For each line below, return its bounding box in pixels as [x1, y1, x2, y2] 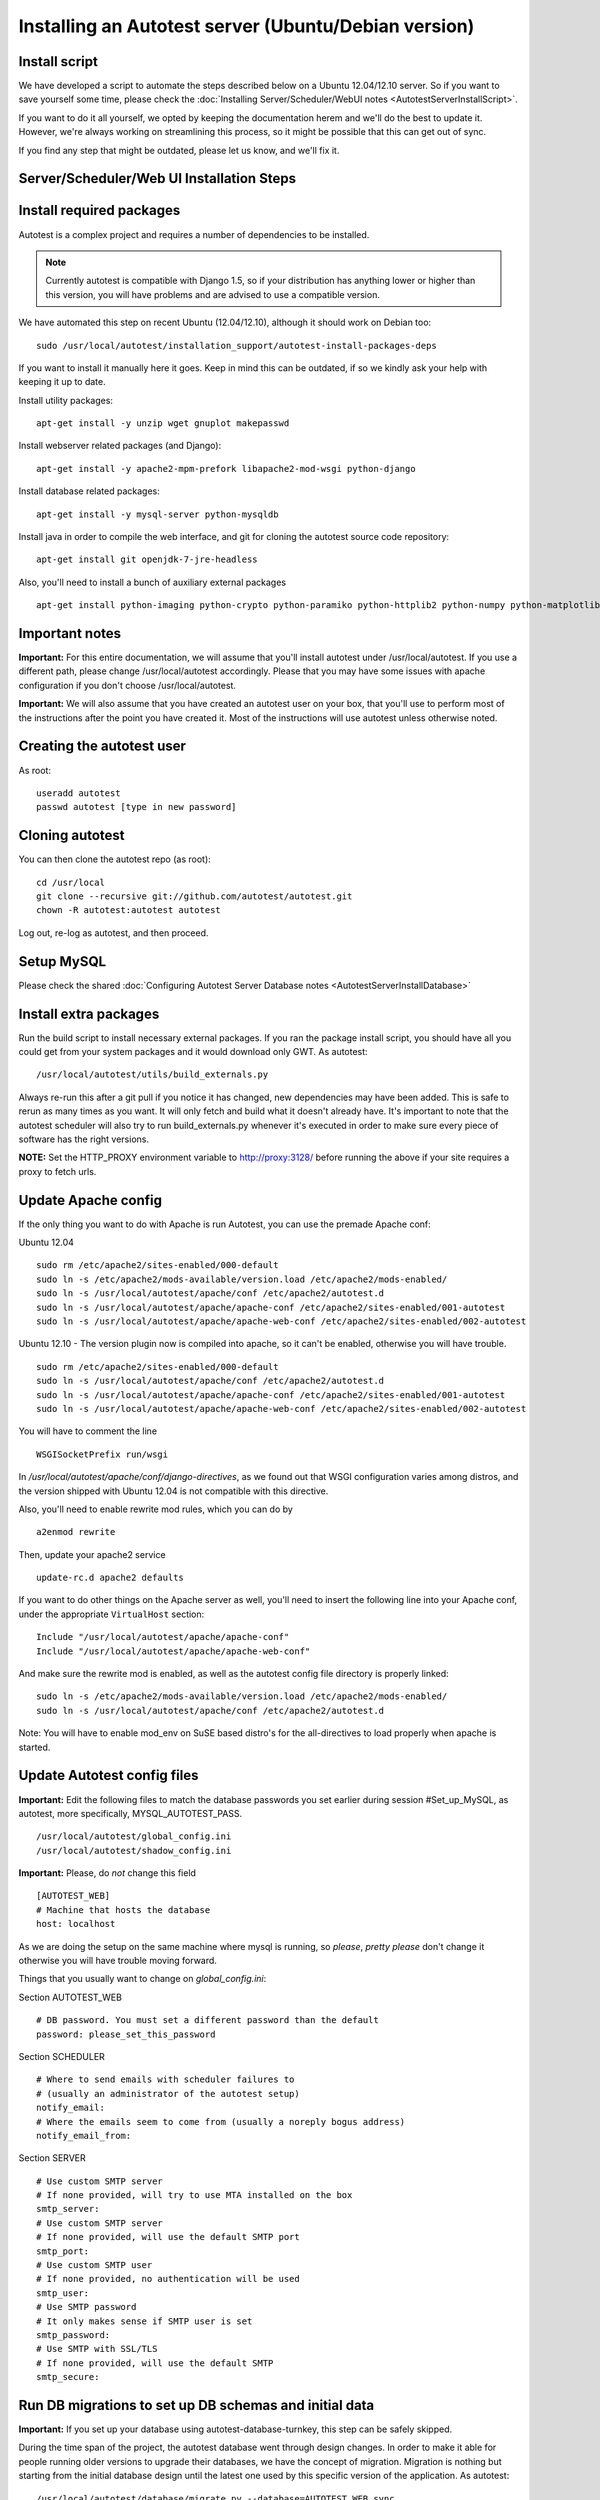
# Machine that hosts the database [36, 1904, 211, 1915]
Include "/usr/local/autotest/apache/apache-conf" [36, 1631, 290, 1643]
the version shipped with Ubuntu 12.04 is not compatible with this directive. [18, 1485, 329, 1497]
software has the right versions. [18, 1133, 150, 1145]
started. [18, 1741, 51, 1753]
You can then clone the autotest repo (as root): [18, 853, 212, 865]
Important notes [18, 625, 122, 642]
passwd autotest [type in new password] [36, 801, 237, 813]
